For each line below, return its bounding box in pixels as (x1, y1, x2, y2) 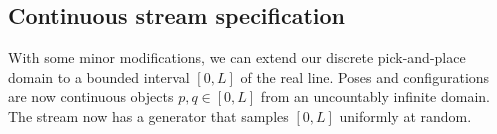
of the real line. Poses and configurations (240, 66, 490, 87)
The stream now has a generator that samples (8, 105, 289, 126)
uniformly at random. (339, 105, 472, 126)
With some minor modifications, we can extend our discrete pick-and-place (8, 47, 466, 68)
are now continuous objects (8, 86, 174, 107)
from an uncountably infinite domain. (260, 86, 491, 107)
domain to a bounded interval (8, 66, 190, 87)
